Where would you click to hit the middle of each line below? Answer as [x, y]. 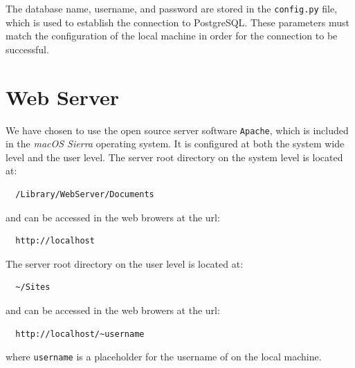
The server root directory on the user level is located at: [125, 263]
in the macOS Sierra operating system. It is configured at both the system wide [175, 144]
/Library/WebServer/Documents [85, 194]
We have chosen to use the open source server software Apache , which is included [177, 130]
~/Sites [33, 287]
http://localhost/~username [80, 334]
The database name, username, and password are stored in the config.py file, [172, 8]
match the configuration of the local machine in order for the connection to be [172, 36]
